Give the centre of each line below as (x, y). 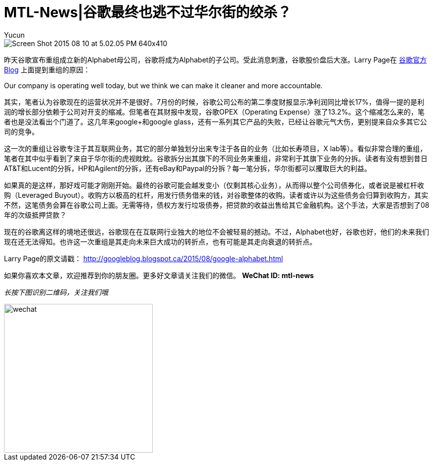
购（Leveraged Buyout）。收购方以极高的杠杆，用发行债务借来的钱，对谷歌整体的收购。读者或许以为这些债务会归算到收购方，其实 (216, 195)
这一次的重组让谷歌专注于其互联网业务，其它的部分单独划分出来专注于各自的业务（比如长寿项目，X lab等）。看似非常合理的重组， (216, 148)
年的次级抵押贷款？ (35, 215)
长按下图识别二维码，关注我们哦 (56, 292)
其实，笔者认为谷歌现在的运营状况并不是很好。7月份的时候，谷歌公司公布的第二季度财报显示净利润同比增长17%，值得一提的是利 (214, 102)
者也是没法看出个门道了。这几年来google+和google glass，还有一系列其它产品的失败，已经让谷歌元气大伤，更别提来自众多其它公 (216, 121)
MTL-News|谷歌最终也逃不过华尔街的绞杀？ (148, 12)
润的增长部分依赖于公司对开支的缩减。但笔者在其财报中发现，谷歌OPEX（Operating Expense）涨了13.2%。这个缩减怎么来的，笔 (214, 112)
